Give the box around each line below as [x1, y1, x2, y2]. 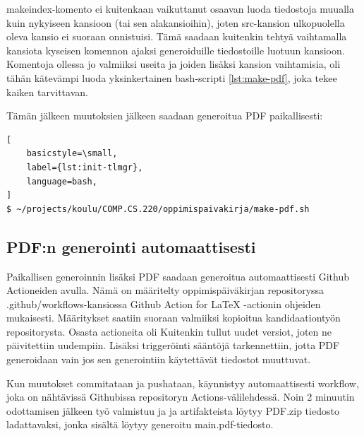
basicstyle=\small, [26, 148, 118, 159]
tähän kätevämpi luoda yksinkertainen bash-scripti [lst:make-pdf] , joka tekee [6, 70, 337, 85]
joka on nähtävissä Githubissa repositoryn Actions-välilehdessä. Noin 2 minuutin [6, 389, 355, 404]
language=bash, [26, 176, 97, 187]
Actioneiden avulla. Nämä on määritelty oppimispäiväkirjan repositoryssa [6, 283, 324, 297]
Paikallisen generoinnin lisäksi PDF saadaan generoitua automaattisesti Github [6, 269, 350, 283]
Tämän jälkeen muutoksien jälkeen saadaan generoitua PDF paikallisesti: [6, 108, 323, 123]
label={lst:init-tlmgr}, [26, 162, 143, 172]
